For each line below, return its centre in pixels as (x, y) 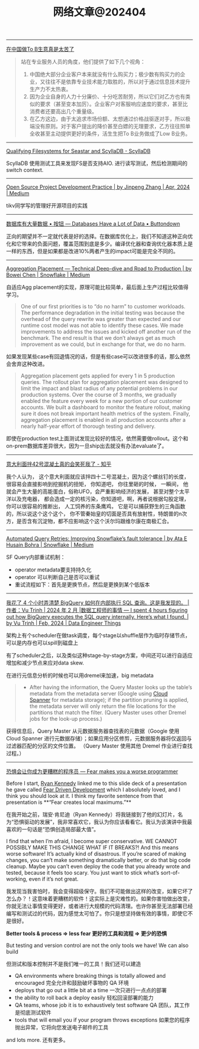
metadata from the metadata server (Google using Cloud (99, 694)
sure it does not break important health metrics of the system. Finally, (105, 414)
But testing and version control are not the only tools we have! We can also (97, 945)
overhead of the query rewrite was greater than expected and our (101, 319)
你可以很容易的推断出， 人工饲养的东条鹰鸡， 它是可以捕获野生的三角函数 (96, 506)
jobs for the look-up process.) (66, 719)
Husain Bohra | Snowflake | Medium (50, 545)
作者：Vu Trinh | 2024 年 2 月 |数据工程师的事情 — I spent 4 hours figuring (97, 610)
